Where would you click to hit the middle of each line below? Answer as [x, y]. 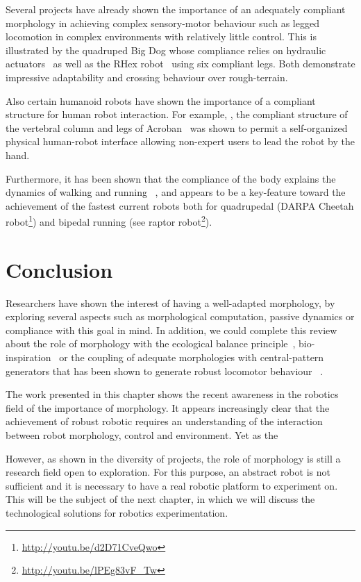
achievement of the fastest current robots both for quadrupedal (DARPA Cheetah [180, 205]
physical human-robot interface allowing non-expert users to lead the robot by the [180, 141]
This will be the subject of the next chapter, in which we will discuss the [160, 499]
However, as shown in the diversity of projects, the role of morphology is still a [173, 458]
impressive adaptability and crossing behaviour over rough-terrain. [147, 77]
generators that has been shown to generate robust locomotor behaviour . [165, 371]
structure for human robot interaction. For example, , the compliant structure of [177, 114]
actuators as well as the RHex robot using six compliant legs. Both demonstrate [180, 64]
